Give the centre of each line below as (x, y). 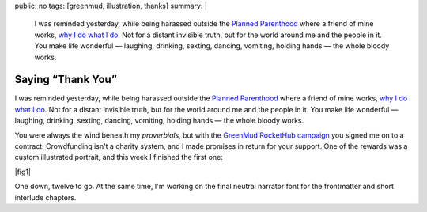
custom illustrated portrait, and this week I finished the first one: (119, 157)
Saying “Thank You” (66, 79)
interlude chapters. (45, 197)
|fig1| (23, 172)
